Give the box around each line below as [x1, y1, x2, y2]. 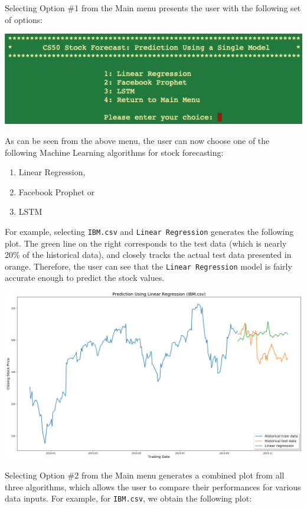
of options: [5, 13, 43, 25]
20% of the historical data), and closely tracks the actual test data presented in [5, 248, 292, 261]
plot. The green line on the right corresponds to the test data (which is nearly [5, 237, 287, 249]
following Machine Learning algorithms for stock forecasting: [5, 146, 224, 158]
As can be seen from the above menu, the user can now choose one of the [5, 134, 270, 146]
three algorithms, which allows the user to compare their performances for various [5, 480, 301, 493]
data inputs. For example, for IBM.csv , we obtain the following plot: [5, 492, 252, 504]
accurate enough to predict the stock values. [5, 271, 165, 284]
